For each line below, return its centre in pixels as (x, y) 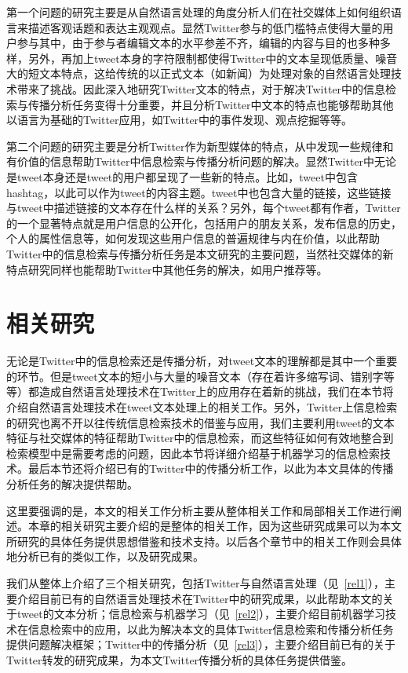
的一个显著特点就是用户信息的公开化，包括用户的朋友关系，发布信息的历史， (204, 223)
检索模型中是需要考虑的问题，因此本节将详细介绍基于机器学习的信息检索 (193, 453)
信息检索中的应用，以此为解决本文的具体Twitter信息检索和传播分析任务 (211, 629)
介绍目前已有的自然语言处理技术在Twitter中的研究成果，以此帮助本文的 (200, 598)
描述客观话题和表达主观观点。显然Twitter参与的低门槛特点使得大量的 (205, 27)
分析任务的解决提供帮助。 (72, 483)
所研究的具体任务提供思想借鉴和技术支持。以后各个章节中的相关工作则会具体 (204, 541)
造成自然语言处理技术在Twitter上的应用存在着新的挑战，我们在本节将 (216, 391)
